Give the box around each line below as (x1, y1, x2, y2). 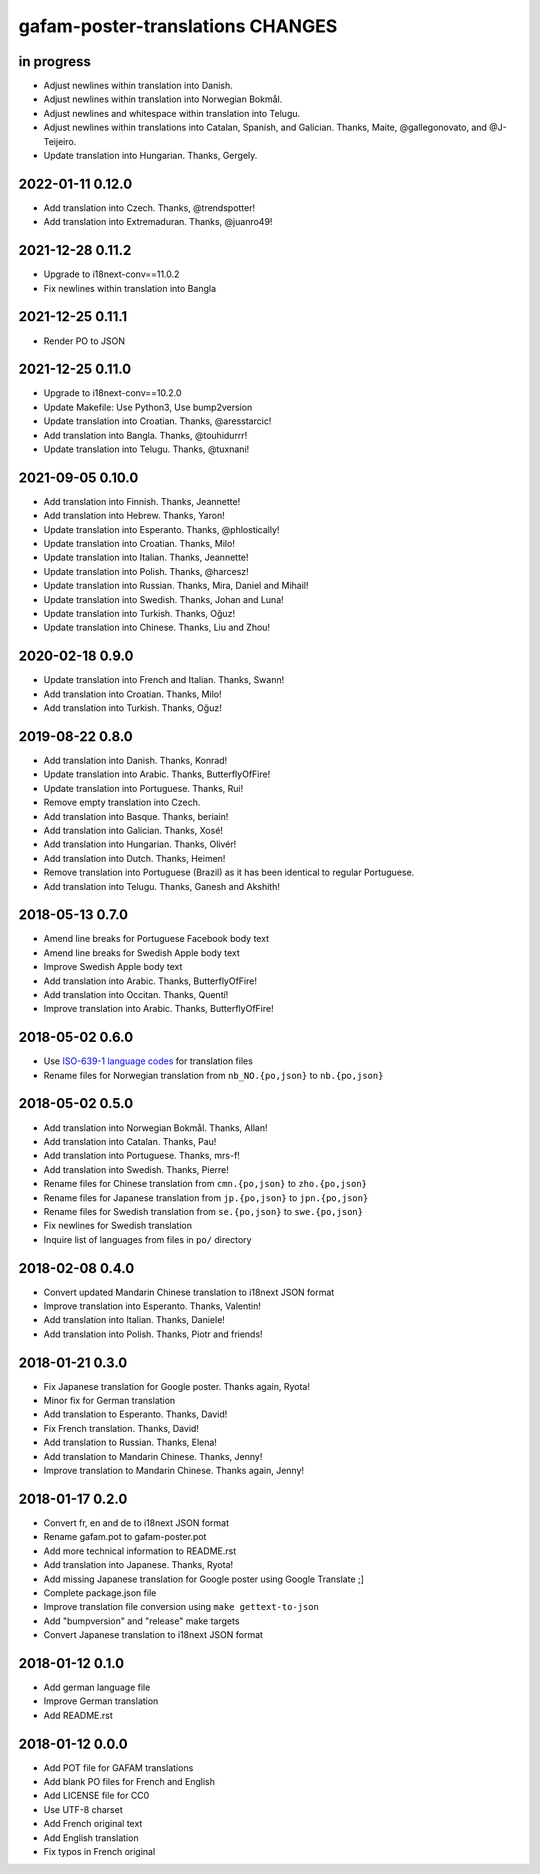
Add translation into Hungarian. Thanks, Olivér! (43, 838, 237, 850)
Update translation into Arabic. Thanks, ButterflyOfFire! (43, 768, 271, 780)
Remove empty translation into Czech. (43, 796, 201, 809)
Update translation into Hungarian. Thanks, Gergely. (43, 150, 258, 162)
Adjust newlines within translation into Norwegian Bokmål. (43, 93, 283, 105)
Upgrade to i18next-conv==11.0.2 (43, 268, 180, 280)
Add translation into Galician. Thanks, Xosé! (43, 824, 224, 836)
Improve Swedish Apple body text (43, 961, 183, 973)
